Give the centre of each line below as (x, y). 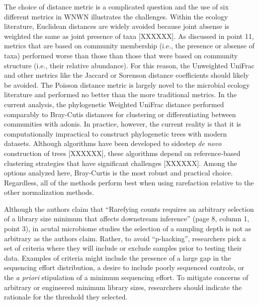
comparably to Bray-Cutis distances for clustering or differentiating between (120, 114)
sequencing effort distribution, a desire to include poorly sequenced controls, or (124, 267)
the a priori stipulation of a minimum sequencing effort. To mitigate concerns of (126, 277)
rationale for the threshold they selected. (66, 297)
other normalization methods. (49, 192)
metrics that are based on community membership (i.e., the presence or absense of (129, 46)
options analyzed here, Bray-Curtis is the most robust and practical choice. (119, 173)
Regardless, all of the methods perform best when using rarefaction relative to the (129, 182)
